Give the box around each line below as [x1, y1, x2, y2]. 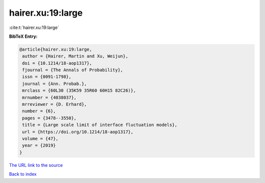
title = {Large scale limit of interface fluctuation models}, [22, 122, 178, 128]
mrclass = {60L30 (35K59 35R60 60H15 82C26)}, [22, 88, 136, 93]
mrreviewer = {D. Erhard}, [22, 102, 87, 107]
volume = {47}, [22, 136, 59, 141]
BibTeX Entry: [9, 33, 38, 39]
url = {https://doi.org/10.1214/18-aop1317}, [22, 129, 133, 134]
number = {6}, [22, 108, 56, 114]
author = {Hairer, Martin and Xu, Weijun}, [22, 53, 129, 59]
